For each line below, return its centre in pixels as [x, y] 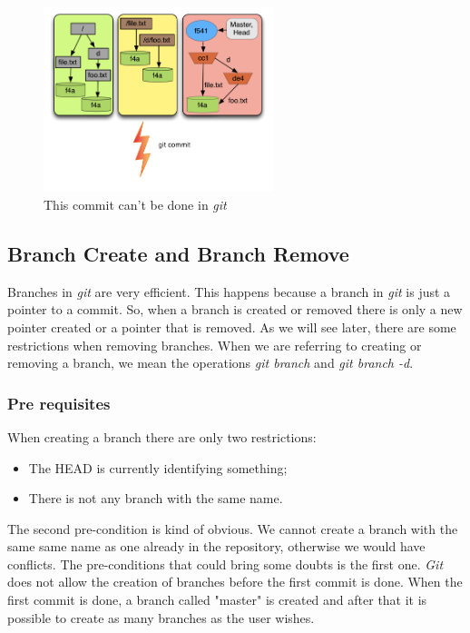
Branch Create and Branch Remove [178, 253]
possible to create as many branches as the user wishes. [161, 617]
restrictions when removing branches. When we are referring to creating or [215, 345]
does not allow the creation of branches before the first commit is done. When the [235, 582]
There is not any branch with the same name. [156, 498]
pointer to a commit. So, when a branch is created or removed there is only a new [235, 309]
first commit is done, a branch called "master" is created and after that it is [217, 600]
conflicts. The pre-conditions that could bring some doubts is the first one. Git [225, 564]
